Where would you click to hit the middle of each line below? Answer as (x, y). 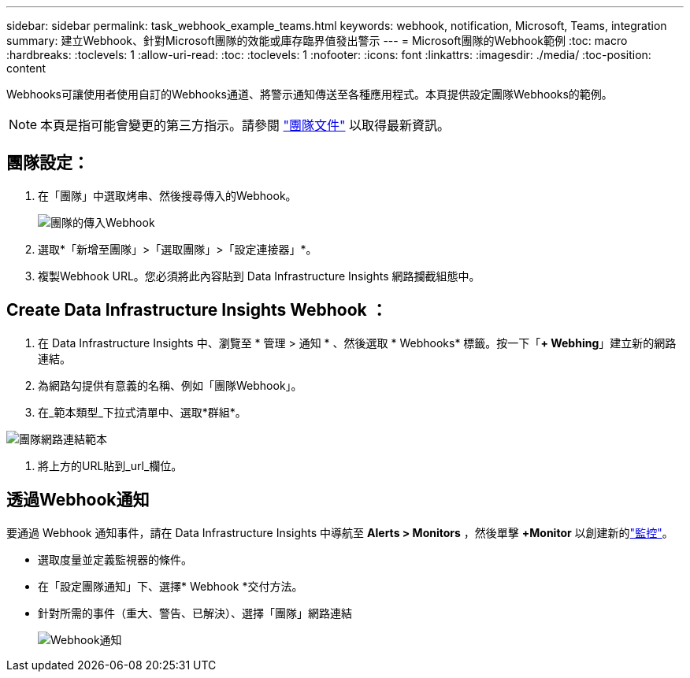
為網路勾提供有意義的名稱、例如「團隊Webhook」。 (170, 385)
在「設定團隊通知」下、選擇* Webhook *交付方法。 (171, 586)
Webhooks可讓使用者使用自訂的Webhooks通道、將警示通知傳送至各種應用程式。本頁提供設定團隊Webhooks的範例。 (310, 94)
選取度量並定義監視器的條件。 (115, 559)
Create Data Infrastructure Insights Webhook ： (197, 310)
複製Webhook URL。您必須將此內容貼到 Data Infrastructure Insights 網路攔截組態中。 (259, 276)
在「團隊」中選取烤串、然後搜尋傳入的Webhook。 (167, 195)
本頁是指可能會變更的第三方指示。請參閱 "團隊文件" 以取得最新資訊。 (245, 125)
